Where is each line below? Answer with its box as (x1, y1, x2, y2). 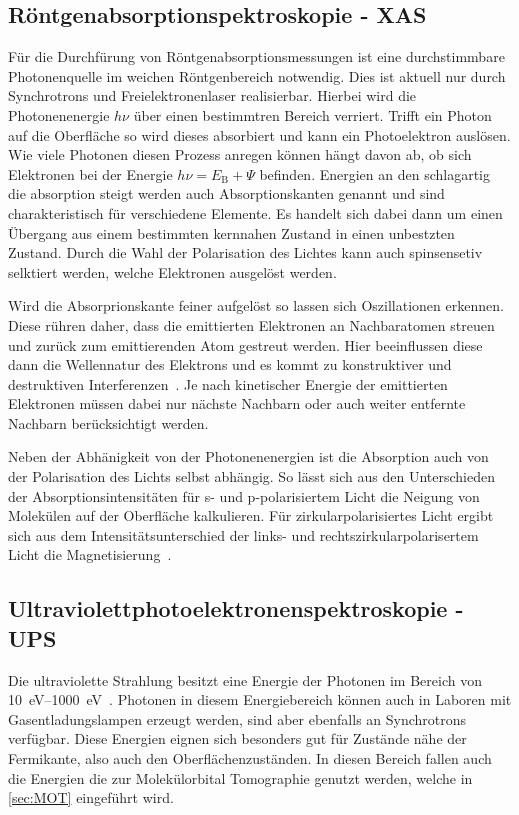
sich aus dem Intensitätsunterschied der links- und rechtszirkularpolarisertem (8, 524, 479, 545)
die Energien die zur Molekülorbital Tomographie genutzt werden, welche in (8, 767, 473, 788)
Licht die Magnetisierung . (8, 544, 172, 565)
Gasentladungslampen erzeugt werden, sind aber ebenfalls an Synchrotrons (8, 708, 467, 729)
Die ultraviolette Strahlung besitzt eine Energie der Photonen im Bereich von (8, 669, 482, 690)
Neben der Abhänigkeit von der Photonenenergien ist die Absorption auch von (8, 446, 489, 467)
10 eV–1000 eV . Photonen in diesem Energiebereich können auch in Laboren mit (8, 689, 512, 710)
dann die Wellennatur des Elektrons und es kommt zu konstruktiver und (8, 354, 452, 375)
